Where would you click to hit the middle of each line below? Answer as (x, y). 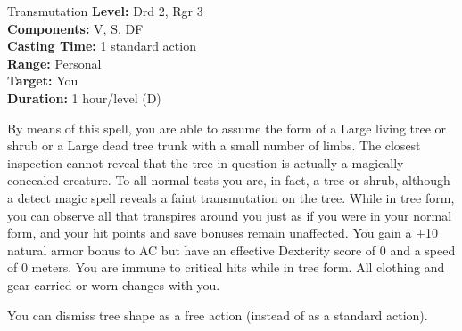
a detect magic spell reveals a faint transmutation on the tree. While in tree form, (231, 197)
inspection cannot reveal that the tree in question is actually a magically (206, 162)
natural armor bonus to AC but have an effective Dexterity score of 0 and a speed (231, 250)
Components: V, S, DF (75, 28)
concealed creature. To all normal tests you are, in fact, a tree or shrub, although (229, 180)
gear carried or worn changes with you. (114, 284)
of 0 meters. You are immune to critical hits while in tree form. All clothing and (226, 267)
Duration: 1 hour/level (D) (84, 97)
